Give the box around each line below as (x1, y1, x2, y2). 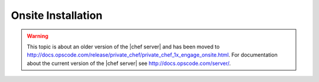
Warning (27, 32, 48, 40)
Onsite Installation (11, 9, 103, 22)
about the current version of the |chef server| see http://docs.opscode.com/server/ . (27, 60, 231, 67)
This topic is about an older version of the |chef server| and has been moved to (27, 43, 220, 50)
